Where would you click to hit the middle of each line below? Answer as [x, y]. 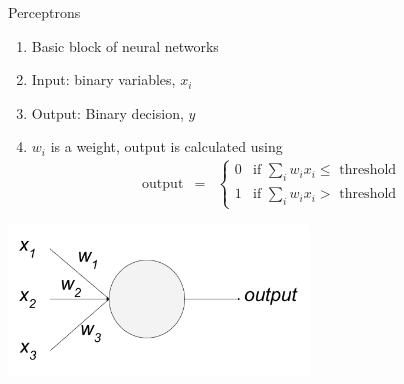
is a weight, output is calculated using [166, 146]
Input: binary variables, [103, 79]
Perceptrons [44, 12]
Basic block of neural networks [125, 45]
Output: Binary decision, [107, 112]
